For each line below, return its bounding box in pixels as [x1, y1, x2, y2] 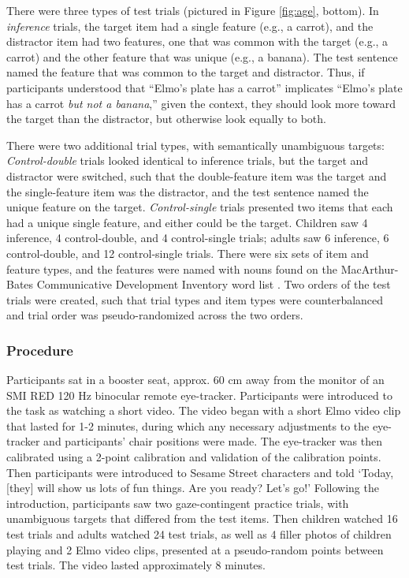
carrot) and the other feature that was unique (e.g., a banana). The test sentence [6, 48, 398, 65]
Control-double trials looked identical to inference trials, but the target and [6, 152, 369, 169]
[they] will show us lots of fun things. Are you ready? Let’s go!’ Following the [6, 479, 379, 496]
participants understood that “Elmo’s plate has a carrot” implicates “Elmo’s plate [6, 79, 403, 95]
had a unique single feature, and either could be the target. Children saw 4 [6, 214, 368, 230]
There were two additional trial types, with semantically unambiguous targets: [6, 136, 385, 153]
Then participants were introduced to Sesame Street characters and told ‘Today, [6, 464, 394, 480]
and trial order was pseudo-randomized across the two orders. [6, 307, 303, 323]
